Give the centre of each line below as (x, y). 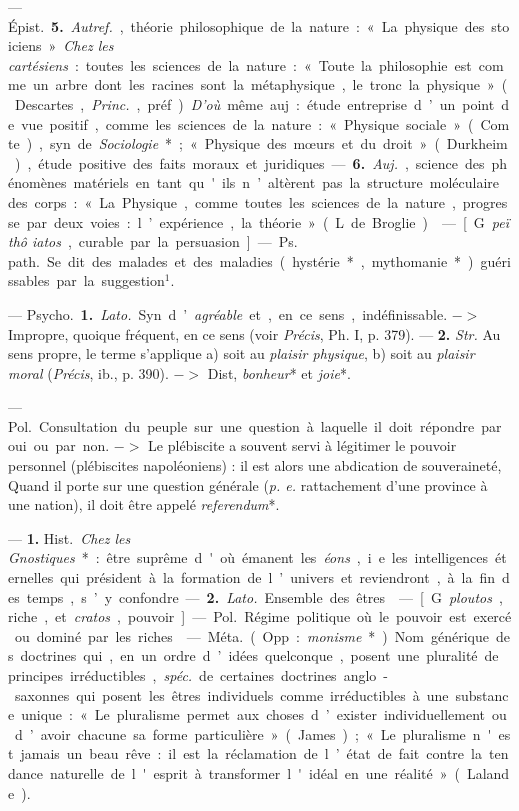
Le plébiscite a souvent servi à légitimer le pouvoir (302, 445)
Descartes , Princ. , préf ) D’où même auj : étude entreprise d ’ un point (254, 103)
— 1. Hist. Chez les (69, 537)
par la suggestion (110, 280)
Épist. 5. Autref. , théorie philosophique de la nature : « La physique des (246, 25)
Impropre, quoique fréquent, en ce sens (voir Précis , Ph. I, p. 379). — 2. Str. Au (254, 333)
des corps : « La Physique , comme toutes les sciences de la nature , (232, 201)
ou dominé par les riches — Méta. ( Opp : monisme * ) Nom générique (251, 635)
